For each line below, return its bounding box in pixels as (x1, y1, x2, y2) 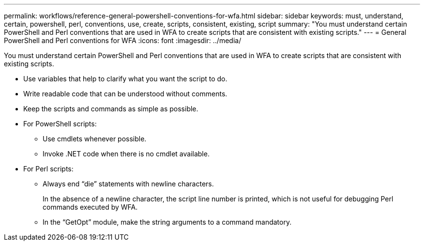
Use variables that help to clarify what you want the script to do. (23, 75, 227, 83)
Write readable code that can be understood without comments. (23, 90, 227, 98)
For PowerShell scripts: (23, 120, 97, 128)
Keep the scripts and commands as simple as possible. (23, 105, 198, 113)
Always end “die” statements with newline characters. (43, 180, 214, 188)
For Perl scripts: (23, 165, 74, 173)
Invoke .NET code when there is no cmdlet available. (43, 150, 210, 158)
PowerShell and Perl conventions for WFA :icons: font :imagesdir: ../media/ (4, 36, 242, 45)
